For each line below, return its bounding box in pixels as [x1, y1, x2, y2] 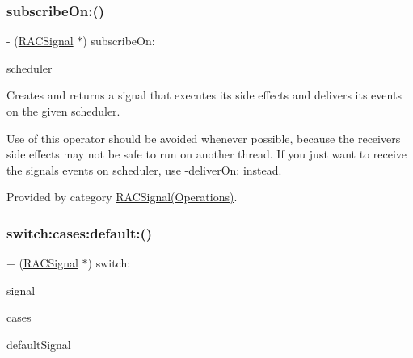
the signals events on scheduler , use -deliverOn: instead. [6, 161, 282, 178]
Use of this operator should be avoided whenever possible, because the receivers [6, 129, 401, 146]
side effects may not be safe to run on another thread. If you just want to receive [6, 145, 407, 162]
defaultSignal [6, 335, 71, 352]
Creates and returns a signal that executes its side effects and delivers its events [6, 86, 402, 103]
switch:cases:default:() [6, 222, 153, 242]
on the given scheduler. [6, 103, 120, 119]
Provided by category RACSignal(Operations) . [6, 188, 238, 205]
